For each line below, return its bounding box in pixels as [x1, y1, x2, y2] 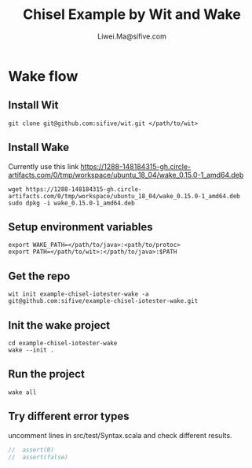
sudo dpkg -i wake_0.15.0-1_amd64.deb [8, 199, 135, 207]
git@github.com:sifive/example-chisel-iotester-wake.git [8, 297, 199, 305]
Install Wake [8, 141, 70, 154]
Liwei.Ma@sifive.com [97, 31, 166, 41]
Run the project [8, 367, 85, 381]
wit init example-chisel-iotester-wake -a [8, 290, 149, 298]
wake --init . [8, 346, 55, 354]
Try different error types [8, 410, 130, 423]
